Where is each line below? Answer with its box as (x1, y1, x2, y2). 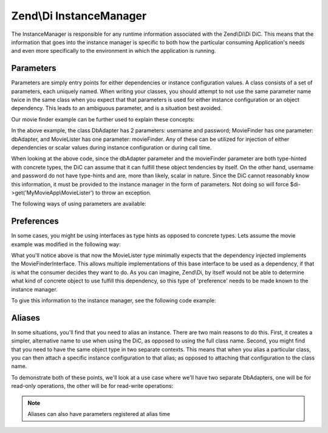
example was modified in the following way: (11, 240, 121, 248)
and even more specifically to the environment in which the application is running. (11, 47, 216, 55)
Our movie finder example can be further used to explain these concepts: (11, 115, 195, 123)
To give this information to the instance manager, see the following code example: (11, 296, 216, 304)
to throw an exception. (95, 189, 152, 196)
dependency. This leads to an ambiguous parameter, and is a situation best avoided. (11, 104, 222, 112)
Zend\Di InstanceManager (11, 9, 147, 22)
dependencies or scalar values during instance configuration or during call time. (11, 143, 212, 151)
